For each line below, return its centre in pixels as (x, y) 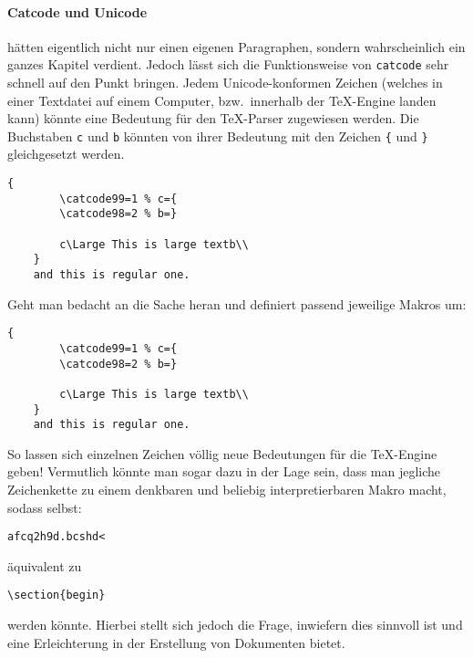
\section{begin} (57, 595)
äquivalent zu (45, 565)
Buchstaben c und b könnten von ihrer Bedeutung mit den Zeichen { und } (218, 136)
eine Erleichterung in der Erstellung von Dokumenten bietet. (176, 642)
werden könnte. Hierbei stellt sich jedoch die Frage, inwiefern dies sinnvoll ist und (235, 625)
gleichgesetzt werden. (66, 154)
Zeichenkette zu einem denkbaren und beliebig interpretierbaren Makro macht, (227, 490)
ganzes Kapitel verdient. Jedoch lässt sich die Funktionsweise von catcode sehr (228, 64)
